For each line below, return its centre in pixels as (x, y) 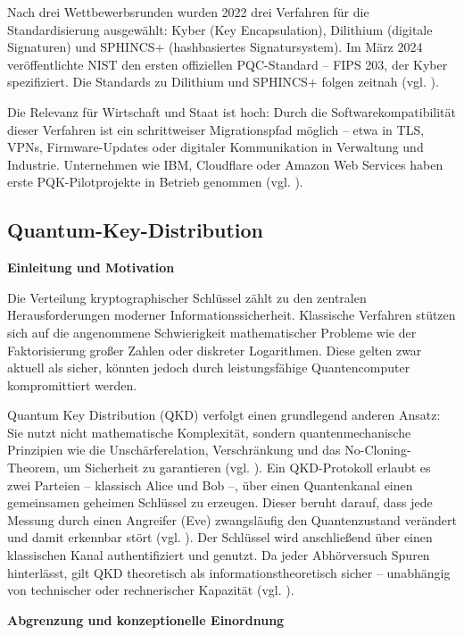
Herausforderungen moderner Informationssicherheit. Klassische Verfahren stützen (232, 315)
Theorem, (33, 468)
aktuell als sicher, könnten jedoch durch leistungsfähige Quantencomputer (209, 368)
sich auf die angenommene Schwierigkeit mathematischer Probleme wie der (212, 332)
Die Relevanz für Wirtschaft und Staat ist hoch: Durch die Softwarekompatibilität (232, 111)
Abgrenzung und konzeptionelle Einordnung (146, 619)
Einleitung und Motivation (91, 267)
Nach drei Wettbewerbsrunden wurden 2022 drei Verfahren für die (188, 12)
